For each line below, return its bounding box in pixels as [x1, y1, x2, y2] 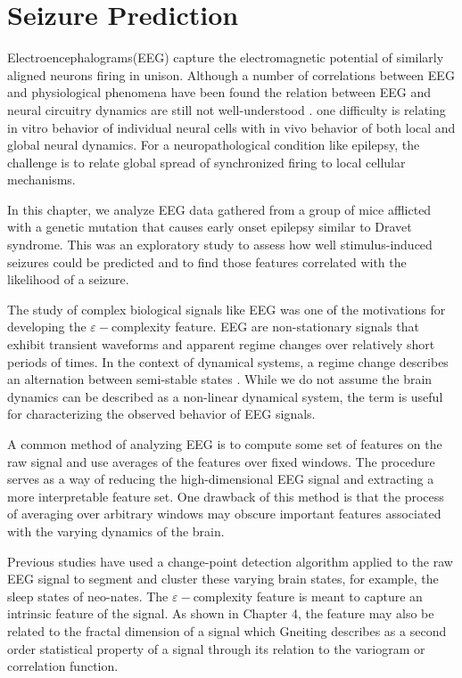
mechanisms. [7, 170, 76, 189]
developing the [7, 317, 87, 336]
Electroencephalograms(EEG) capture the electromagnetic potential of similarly [7, 48, 444, 67]
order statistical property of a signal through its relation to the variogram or [7, 639, 425, 658]
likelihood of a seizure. [7, 270, 129, 289]
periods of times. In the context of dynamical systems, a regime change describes [7, 352, 449, 371]
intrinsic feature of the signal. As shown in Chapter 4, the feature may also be [7, 604, 434, 623]
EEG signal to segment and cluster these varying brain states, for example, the [7, 569, 439, 588]
